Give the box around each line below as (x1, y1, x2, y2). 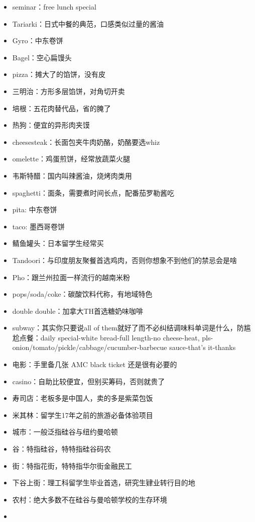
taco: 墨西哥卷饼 (12, 221, 65, 231)
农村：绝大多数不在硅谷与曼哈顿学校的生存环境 (12, 494, 167, 504)
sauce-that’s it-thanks (169, 342, 236, 353)
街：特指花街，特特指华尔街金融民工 (12, 460, 132, 471)
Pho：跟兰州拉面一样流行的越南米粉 (12, 272, 131, 282)
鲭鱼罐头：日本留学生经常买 (12, 238, 104, 248)
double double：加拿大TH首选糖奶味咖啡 (12, 305, 143, 316)
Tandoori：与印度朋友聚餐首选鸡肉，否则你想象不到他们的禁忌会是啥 (12, 254, 237, 265)
